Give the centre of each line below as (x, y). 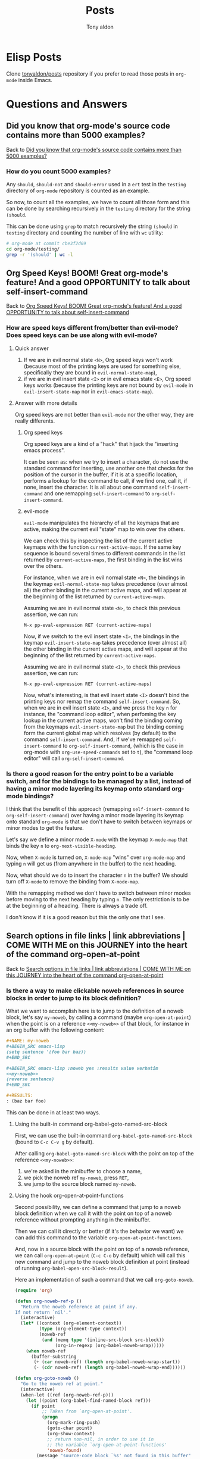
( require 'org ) (34, 1290)
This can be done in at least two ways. (53, 1112)
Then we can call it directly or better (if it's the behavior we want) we (99, 1231)
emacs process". (44, 450)
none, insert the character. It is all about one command (90, 487)
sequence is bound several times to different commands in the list (104, 553)
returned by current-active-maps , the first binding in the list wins (103, 560)
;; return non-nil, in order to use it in (100, 1439)
